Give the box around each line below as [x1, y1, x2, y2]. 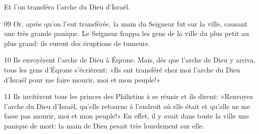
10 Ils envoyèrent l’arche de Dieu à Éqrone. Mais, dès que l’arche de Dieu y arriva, [4, 54, 256, 65]
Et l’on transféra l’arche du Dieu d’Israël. [4, 1, 130, 11]
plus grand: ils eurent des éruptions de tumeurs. [4, 37, 150, 48]
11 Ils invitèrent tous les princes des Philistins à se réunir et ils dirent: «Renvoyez [4, 91, 253, 101]
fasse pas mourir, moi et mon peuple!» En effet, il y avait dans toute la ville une [4, 110, 249, 121]
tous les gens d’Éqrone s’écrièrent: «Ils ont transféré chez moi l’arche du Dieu [4, 64, 241, 74]
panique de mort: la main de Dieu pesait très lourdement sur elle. [4, 120, 205, 130]
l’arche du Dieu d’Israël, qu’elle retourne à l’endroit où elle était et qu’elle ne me [4, 100, 251, 111]
